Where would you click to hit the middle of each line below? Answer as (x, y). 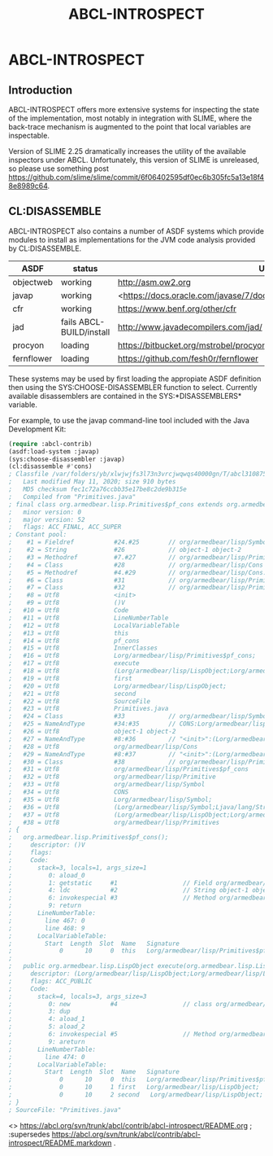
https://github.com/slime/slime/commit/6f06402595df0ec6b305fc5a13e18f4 (136, 177)
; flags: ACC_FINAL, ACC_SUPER (65, 527)
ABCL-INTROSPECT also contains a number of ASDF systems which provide (136, 231)
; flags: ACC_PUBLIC (50, 981)
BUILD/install (85, 332)
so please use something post (59, 169)
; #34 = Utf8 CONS (69, 792)
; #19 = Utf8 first (70, 678)
